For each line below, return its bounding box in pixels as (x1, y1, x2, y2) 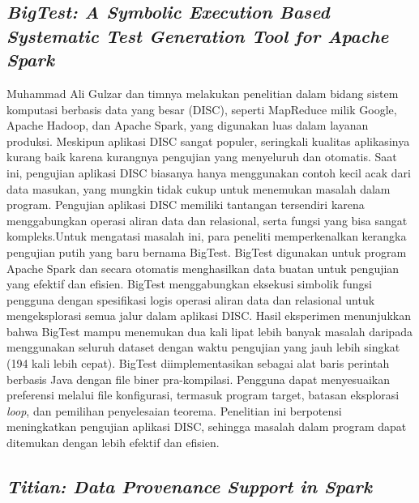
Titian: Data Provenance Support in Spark (6, 474, 372, 499)
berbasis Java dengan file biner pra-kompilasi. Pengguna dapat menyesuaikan (6, 370, 390, 387)
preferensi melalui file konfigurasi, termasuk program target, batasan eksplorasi (6, 386, 400, 403)
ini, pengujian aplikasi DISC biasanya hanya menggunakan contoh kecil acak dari (6, 164, 411, 181)
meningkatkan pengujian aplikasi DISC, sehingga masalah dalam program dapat (6, 418, 407, 435)
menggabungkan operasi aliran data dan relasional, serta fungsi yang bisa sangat (6, 211, 408, 228)
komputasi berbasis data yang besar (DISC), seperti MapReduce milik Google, (6, 100, 397, 117)
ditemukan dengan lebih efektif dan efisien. (6, 434, 220, 451)
